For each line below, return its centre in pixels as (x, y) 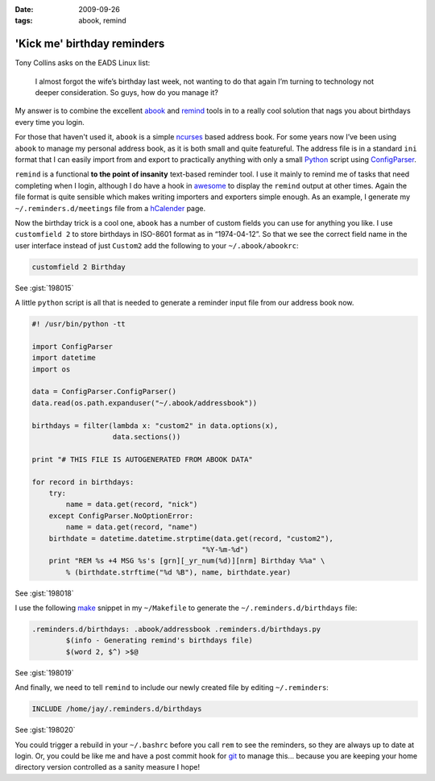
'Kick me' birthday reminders (90, 44)
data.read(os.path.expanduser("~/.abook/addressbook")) (145, 403)
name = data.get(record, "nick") (132, 505)
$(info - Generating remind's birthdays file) (159, 640)
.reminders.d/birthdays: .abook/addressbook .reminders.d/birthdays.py (176, 629)
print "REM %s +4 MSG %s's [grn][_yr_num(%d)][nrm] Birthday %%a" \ (187, 561)
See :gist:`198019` (44, 672)
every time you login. (50, 122)
